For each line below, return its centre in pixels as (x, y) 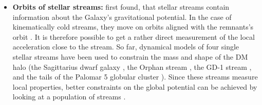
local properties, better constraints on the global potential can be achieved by (135, 86)
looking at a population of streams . (69, 97)
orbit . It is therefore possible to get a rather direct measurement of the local (134, 36)
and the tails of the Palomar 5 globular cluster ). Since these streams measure (135, 77)
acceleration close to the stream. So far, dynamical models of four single (126, 47)
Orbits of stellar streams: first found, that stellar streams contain (121, 7)
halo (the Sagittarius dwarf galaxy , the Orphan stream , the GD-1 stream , (132, 67)
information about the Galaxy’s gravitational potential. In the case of (122, 17)
